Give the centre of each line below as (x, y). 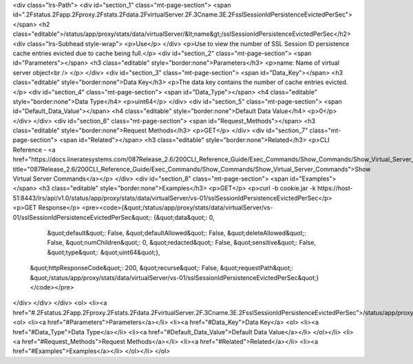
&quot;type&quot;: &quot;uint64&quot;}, (104, 252)
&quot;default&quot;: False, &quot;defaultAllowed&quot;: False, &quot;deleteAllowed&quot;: (177, 233)
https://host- (335, 188)
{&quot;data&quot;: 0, (184, 217)
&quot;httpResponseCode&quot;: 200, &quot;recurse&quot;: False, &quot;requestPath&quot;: (162, 268)
